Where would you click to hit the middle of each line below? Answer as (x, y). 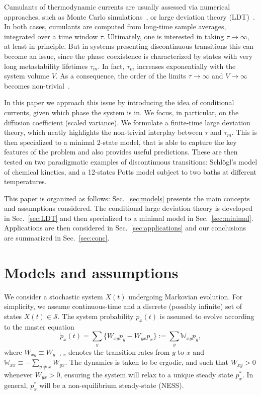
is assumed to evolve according (207, 316)
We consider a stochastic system (54, 296)
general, (16, 385)
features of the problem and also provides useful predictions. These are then (121, 152)
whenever (18, 374)
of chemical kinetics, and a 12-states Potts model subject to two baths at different (130, 171)
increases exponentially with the (186, 66)
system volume (27, 76)
